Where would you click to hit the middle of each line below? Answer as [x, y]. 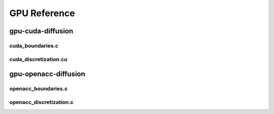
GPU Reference [42, 13]
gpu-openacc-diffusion [47, 74]
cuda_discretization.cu [39, 59]
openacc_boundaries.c [39, 89]
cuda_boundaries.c [34, 45]
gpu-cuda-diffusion [41, 31]
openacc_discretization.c [41, 102]
